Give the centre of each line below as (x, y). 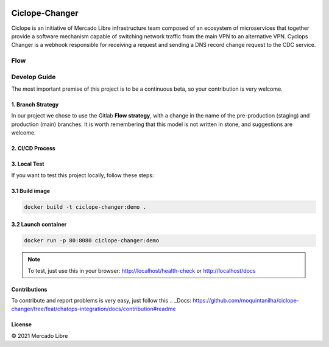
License (22, 324)
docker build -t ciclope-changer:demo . (85, 207)
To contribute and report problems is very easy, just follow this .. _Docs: (101, 300)
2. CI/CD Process (34, 149)
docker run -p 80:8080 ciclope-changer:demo (92, 241)
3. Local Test (28, 164)
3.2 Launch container (39, 225)
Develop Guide (34, 77)
